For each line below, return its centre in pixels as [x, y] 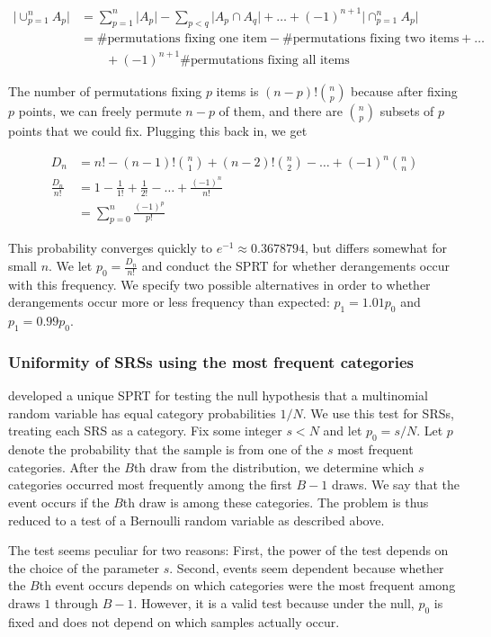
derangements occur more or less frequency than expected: [169, 302]
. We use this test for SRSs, [378, 413]
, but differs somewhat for [376, 248]
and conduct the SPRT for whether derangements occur [295, 266]
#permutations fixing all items [265, 60]
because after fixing [404, 90]
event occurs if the [59, 502]
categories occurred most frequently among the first [150, 484]
